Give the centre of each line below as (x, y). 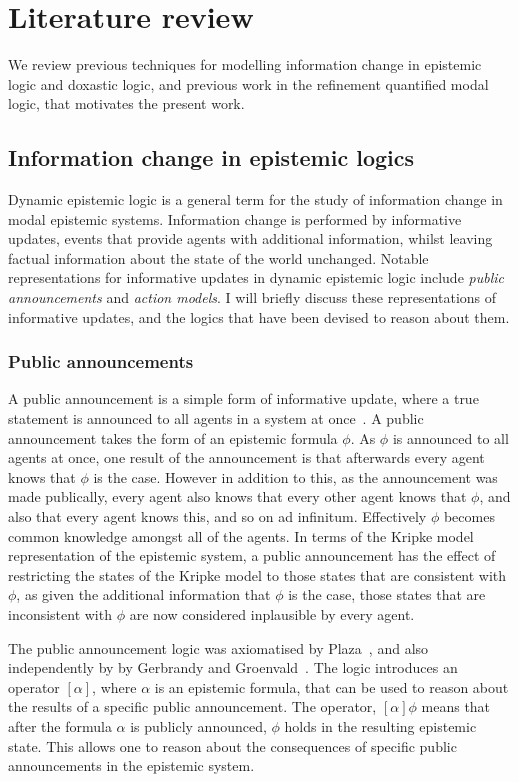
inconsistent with (60, 614)
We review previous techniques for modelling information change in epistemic (245, 64)
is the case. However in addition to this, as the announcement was (295, 476)
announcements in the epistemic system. (131, 765)
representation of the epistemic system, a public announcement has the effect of (252, 555)
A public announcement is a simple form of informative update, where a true (243, 398)
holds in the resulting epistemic (380, 725)
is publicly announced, (198, 725)
